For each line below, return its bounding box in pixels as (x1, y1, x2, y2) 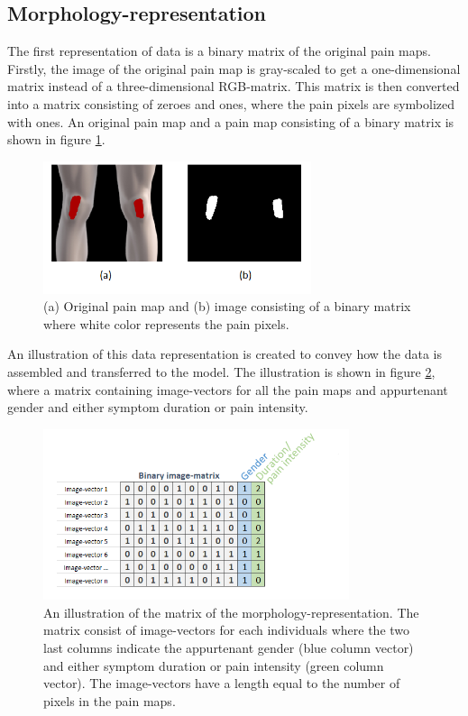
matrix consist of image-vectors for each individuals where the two (43, 620, 410, 639)
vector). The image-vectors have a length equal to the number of (43, 674, 400, 693)
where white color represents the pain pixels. (43, 314, 289, 333)
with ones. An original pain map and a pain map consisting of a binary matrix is (7, 112, 454, 131)
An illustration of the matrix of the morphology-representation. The (43, 602, 419, 621)
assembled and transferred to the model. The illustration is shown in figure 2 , (7, 363, 436, 381)
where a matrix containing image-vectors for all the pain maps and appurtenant (7, 380, 448, 399)
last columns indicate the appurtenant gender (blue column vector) (43, 638, 414, 657)
